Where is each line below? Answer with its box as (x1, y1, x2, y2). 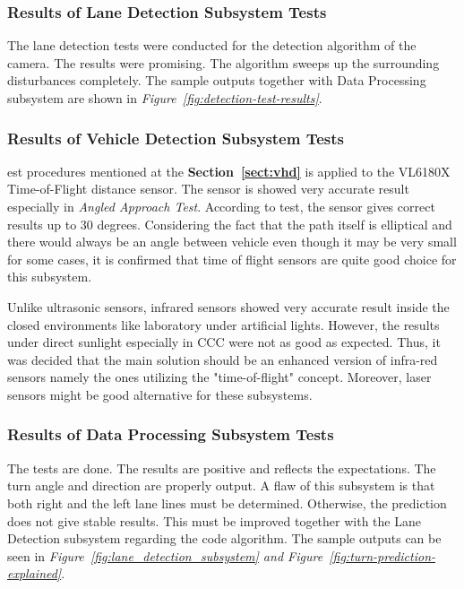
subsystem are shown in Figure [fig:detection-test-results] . (7, 89, 322, 107)
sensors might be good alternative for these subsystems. (7, 385, 313, 403)
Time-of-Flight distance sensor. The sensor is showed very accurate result (7, 179, 409, 198)
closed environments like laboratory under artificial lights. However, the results (7, 315, 440, 333)
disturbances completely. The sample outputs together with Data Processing (7, 71, 426, 90)
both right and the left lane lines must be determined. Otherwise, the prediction (7, 493, 447, 512)
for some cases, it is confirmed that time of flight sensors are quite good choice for (7, 249, 457, 268)
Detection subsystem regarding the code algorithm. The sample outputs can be (7, 529, 442, 548)
